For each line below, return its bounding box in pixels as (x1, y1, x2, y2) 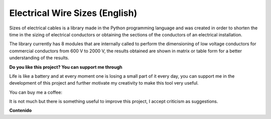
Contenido (9, 108, 32, 114)
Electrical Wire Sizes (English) (9, 7, 138, 18)
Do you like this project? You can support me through (9, 64, 122, 70)
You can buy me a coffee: (9, 89, 63, 95)
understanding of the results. (9, 55, 70, 61)
